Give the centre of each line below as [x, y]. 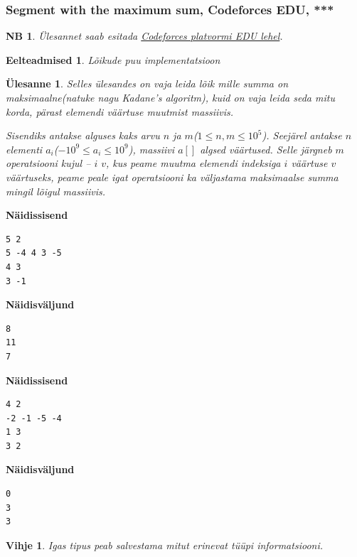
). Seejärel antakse [302, 135]
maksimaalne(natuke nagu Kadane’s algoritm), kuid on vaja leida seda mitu [170, 97]
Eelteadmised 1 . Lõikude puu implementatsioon [113, 59]
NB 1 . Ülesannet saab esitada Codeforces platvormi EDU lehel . [144, 36]
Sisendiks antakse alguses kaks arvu [83, 135]
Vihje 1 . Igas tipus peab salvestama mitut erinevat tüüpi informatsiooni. [165, 545]
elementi [24, 149]
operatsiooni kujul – [48, 163]
